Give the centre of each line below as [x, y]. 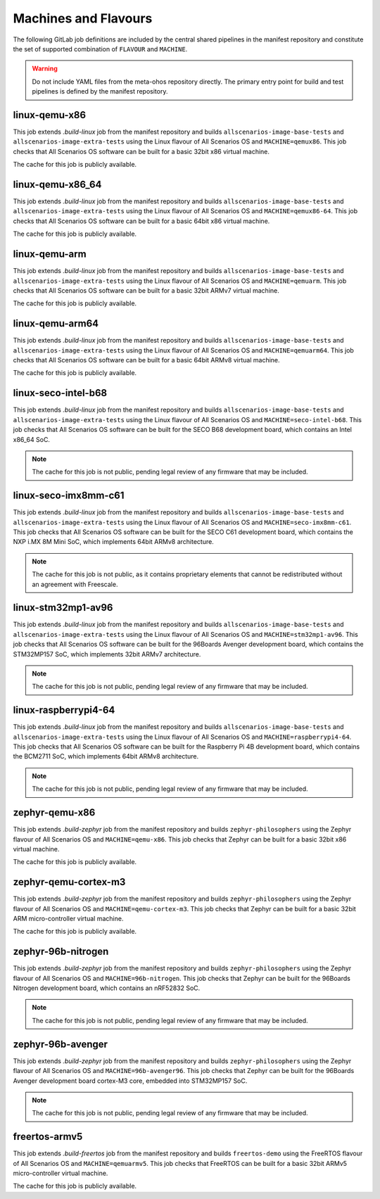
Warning [45, 69]
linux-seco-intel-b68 [60, 393]
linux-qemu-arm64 [56, 324]
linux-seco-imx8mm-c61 [69, 496]
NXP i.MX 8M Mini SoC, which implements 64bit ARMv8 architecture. [113, 542]
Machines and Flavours [83, 18]
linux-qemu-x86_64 [57, 184]
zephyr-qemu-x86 [54, 813]
